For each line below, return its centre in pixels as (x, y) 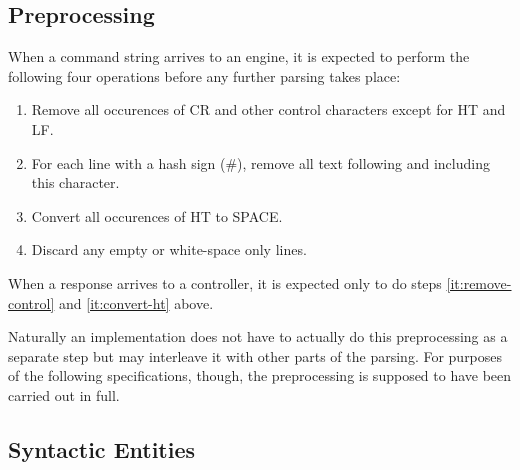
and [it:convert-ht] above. (136, 302)
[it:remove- (479, 282)
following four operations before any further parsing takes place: (204, 75)
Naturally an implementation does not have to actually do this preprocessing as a (258, 336)
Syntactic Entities (102, 448)
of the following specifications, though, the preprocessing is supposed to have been (260, 375)
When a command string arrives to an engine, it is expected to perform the (239, 56)
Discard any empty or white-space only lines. (169, 249)
